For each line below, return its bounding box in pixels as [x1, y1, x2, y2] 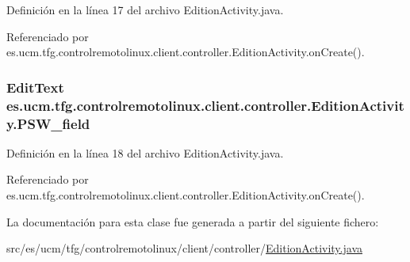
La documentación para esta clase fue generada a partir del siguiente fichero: [6, 213, 379, 230]
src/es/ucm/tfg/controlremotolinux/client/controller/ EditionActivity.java [6, 240, 362, 256]
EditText [6, 77, 64, 97]
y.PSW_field [6, 113, 90, 133]
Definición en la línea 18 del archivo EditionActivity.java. [6, 144, 284, 161]
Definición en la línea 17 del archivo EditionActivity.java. [6, 2, 284, 17]
